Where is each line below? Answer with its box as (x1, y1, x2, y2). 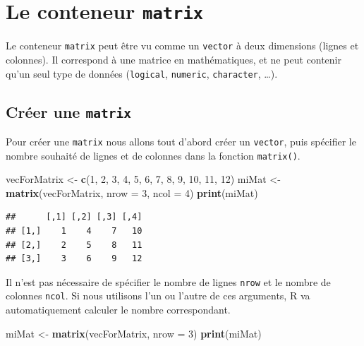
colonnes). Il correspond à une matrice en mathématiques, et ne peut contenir (6, 52, 341, 66)
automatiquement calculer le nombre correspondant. (6, 302, 231, 317)
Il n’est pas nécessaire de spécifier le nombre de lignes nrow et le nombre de (6, 274, 331, 289)
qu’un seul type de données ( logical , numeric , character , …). (6, 66, 278, 80)
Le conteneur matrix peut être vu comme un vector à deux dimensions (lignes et (6, 38, 359, 53)
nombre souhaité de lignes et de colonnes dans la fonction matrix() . (6, 148, 301, 162)
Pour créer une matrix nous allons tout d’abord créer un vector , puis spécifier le (6, 133, 356, 148)
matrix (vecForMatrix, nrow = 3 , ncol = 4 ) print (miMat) (6, 185, 258, 200)
